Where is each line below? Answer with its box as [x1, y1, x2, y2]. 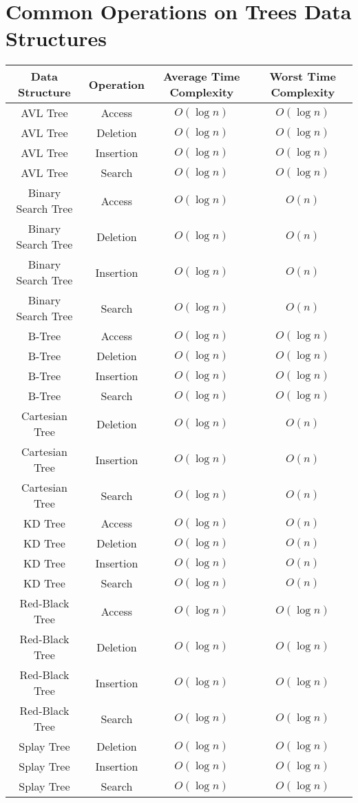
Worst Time [269, 68, 337, 85]
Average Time [163, 68, 240, 85]
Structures [6, 24, 107, 52]
